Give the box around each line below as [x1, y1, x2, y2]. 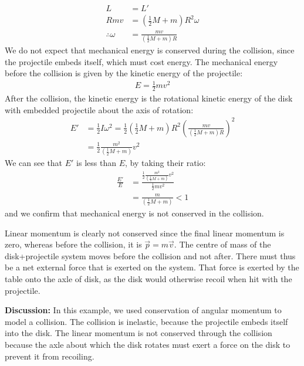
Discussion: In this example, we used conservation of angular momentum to [5, 304, 282, 316]
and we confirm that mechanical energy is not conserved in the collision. [5, 207, 264, 219]
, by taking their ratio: [124, 157, 206, 169]
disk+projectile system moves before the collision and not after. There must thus [5, 249, 296, 262]
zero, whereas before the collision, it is [5, 238, 142, 250]
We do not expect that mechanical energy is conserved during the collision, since [5, 43, 295, 56]
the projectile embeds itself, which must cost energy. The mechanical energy [5, 55, 278, 67]
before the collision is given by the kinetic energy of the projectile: [5, 67, 243, 79]
